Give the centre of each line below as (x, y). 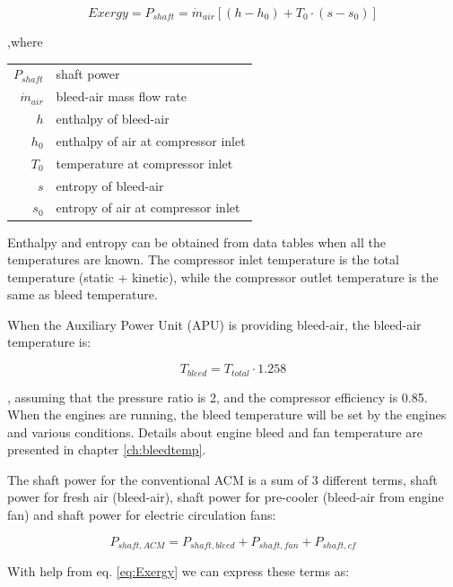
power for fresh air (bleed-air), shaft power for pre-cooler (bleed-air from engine (226, 497)
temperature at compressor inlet (144, 163)
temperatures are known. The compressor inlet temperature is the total (203, 259)
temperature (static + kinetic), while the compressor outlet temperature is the (223, 276)
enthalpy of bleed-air (113, 119)
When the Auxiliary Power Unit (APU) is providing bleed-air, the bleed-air (214, 324)
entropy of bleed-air (110, 185)
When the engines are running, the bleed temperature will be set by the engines (227, 414)
